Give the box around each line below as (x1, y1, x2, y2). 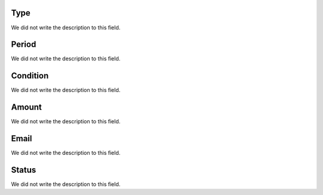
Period (11, 39, 36, 50)
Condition (11, 71, 49, 81)
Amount (11, 102, 42, 112)
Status (11, 164, 36, 175)
